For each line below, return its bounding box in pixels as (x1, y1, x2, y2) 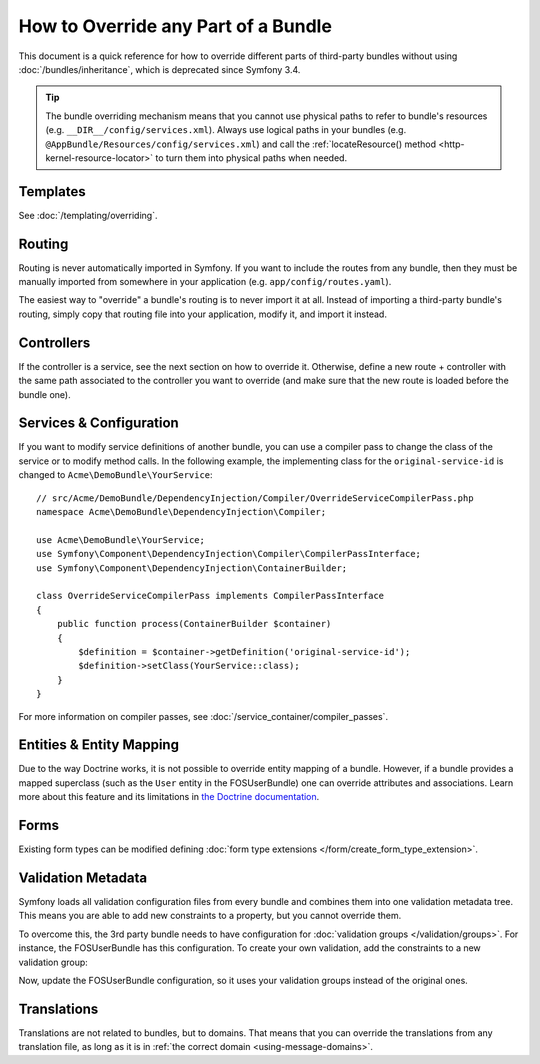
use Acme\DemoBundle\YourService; (36, 534, 205, 545)
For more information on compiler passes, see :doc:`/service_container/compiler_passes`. (18, 710, 389, 722)
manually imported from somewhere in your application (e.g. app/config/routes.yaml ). (18, 276, 392, 288)
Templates (18, 183, 86, 200)
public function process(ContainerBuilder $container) (56, 618, 332, 630)
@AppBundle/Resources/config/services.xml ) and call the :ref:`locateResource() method (45, 138, 437, 150)
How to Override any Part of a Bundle (18, 15, 332, 37)
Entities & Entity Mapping (18, 736, 180, 754)
